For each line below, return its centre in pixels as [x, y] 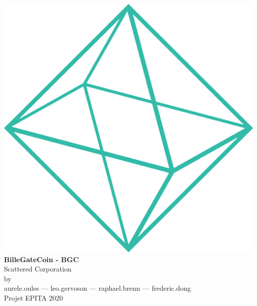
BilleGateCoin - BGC [42, 259]
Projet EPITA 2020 [34, 297]
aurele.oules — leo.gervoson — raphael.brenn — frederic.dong [98, 288]
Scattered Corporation [38, 269]
